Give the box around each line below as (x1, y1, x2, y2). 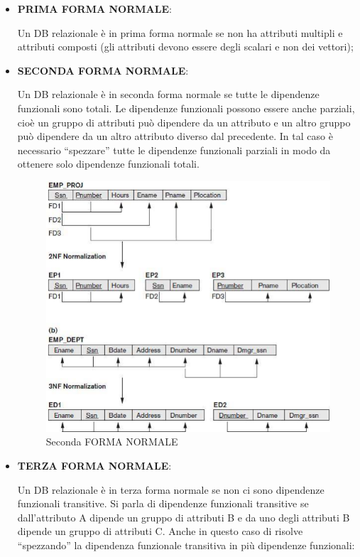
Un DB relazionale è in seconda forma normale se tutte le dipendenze (17, 87, 320, 102)
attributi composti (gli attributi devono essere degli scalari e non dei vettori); (17, 39, 354, 54)
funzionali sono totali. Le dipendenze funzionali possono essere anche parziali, (17, 100, 355, 115)
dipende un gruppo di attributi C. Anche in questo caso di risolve (17, 524, 303, 539)
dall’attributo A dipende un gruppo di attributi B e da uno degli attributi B (17, 509, 350, 524)
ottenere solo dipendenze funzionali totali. (17, 156, 200, 171)
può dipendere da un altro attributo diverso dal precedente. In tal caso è (17, 129, 333, 144)
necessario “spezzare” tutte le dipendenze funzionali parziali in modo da (17, 142, 331, 157)
